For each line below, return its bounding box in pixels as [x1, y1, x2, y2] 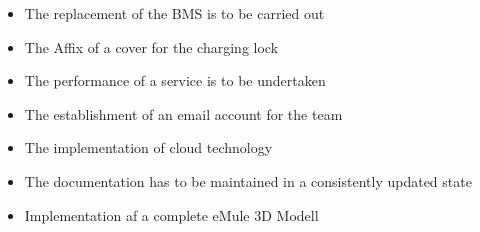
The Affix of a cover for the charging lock [24, 36, 279, 57]
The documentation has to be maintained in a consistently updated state [24, 170, 472, 191]
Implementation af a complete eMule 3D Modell [24, 204, 319, 225]
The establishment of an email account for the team [24, 103, 343, 124]
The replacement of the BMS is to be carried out [24, 3, 325, 23]
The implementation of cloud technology [24, 137, 273, 158]
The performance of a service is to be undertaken [24, 70, 326, 91]
